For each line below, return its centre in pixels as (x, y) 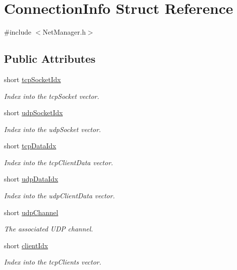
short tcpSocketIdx (33, 79)
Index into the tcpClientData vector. (59, 162)
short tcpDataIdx (30, 146)
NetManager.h (64, 32)
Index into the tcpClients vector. (53, 262)
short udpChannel (31, 212)
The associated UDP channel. (49, 229)
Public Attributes (50, 59)
